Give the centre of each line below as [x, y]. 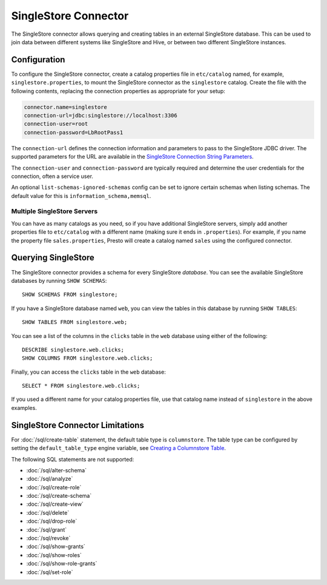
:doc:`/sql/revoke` [48, 538]
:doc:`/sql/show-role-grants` [62, 564]
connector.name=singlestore [65, 107]
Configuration [38, 60]
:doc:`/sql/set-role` [50, 572]
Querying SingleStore [53, 258]
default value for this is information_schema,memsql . [81, 196]
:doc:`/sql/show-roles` [54, 555]
